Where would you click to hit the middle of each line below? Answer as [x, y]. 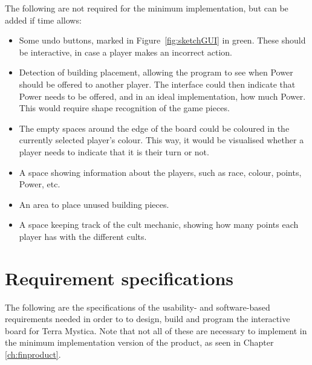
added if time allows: [43, 20]
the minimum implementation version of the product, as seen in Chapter [139, 342]
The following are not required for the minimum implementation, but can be [147, 8]
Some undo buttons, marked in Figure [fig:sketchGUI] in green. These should [162, 40]
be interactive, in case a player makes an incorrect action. [126, 52]
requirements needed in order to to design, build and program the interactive [148, 319]
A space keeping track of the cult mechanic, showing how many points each [159, 224]
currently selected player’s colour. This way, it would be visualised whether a [161, 140]
